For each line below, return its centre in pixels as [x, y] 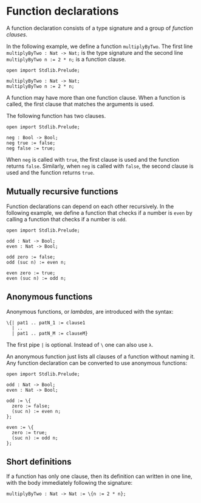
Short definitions [39, 461]
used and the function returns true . [51, 172]
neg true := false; [31, 143]
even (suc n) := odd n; [36, 278]
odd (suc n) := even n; [36, 262]
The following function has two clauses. [56, 116]
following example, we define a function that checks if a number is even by [99, 213]
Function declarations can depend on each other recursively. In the [90, 206]
